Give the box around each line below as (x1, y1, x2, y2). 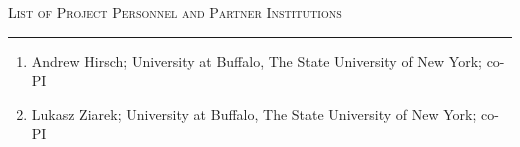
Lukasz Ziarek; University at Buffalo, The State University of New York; (31, 103, 477, 124)
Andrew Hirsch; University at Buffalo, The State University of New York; (31, 50, 482, 71)
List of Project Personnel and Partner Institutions (8, 2, 342, 22)
